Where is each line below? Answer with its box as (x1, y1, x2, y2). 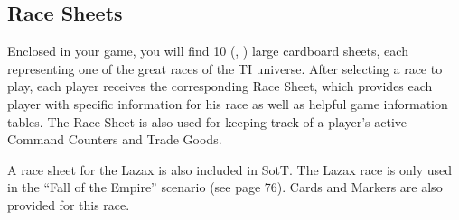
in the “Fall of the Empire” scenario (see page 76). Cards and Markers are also (7, 178, 443, 197)
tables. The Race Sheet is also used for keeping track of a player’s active (7, 112, 407, 131)
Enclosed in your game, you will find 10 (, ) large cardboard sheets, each (7, 41, 408, 60)
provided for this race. (7, 195, 130, 214)
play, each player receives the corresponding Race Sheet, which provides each (7, 77, 433, 96)
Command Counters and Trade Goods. (7, 130, 222, 149)
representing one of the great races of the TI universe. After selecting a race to (7, 59, 443, 78)
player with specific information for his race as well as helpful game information (7, 94, 448, 113)
